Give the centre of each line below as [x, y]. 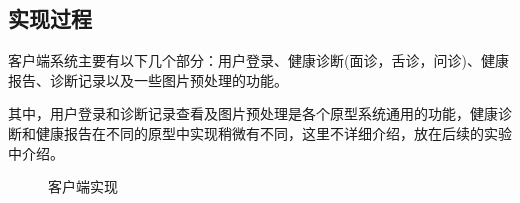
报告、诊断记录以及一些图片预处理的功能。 [148, 79]
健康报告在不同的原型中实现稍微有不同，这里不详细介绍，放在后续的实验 [273, 132]
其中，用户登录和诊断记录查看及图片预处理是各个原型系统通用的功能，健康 [253, 113]
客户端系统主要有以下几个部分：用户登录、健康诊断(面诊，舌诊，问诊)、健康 [258, 60]
